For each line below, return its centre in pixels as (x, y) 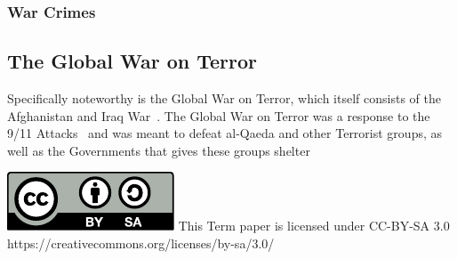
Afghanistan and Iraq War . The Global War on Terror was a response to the (219, 115)
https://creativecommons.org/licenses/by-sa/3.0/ (141, 243)
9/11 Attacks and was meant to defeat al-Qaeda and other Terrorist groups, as (225, 133)
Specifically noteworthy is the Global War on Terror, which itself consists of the (224, 98)
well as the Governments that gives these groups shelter (159, 150)
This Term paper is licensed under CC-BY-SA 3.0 (314, 226)
